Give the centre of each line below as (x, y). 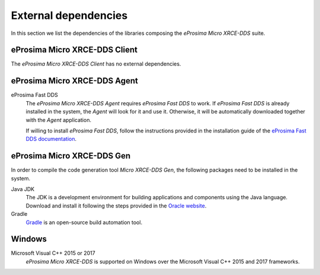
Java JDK (23, 189)
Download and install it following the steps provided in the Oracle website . (116, 206)
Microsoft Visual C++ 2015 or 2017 (53, 253)
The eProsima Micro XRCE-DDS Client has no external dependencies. (96, 64)
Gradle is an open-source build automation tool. (84, 222)
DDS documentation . (51, 139)
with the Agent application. (59, 120)
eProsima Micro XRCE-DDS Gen (71, 156)
